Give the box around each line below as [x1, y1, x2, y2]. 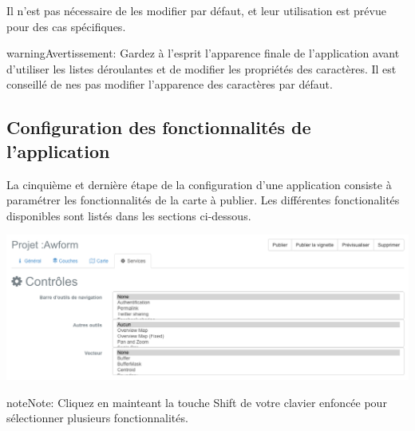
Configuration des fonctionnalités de [6, 115, 311, 140]
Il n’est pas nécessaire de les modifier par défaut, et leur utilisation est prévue [6, 2, 386, 18]
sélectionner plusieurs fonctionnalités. [6, 409, 188, 426]
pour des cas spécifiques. [6, 18, 126, 34]
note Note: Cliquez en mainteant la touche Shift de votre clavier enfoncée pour [6, 393, 387, 410]
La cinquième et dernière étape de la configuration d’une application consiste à [6, 176, 392, 192]
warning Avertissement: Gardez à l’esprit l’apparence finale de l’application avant [6, 45, 400, 61]
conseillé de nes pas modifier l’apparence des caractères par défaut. [6, 76, 333, 93]
